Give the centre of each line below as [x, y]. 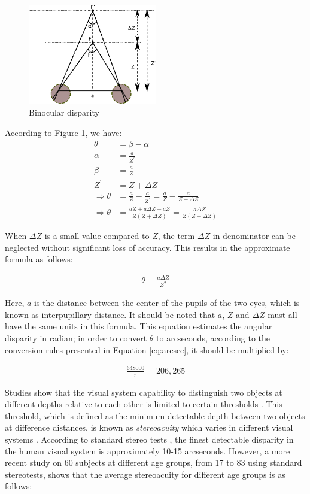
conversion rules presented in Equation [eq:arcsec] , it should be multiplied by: [147, 349]
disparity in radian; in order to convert [76, 338]
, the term [176, 236]
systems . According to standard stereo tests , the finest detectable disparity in [149, 439]
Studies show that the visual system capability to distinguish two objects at [144, 392]
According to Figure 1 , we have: [63, 133]
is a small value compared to [97, 236]
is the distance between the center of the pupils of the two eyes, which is [167, 303]
